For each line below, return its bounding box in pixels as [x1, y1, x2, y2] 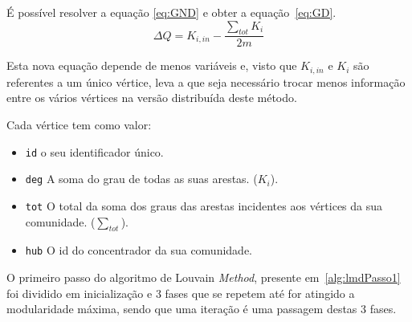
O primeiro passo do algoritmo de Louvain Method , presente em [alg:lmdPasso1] [6, 269, 401, 286]
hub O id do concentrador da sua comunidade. [25, 242, 253, 259]
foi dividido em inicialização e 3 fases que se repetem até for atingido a [6, 284, 355, 301]
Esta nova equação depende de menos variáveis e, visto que [6, 57, 297, 74]
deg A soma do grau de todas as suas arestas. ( [25, 170, 258, 187]
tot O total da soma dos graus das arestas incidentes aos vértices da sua [25, 197, 383, 214]
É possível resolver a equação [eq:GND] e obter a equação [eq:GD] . [6, 4, 337, 20]
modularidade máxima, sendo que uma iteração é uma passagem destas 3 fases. [6, 300, 397, 317]
